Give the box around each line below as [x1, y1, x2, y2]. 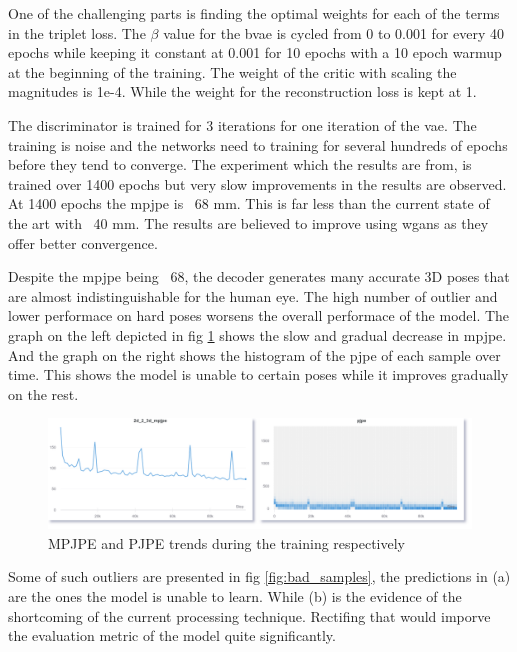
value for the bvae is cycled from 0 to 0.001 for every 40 [163, 22, 504, 43]
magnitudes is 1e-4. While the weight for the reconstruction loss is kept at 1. [8, 81, 477, 102]
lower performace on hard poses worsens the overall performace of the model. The [8, 305, 510, 326]
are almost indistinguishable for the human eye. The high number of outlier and [8, 285, 498, 306]
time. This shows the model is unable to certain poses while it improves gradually [8, 364, 509, 385]
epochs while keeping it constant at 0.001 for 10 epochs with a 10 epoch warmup [8, 42, 502, 63]
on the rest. [8, 383, 79, 404]
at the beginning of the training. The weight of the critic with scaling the [8, 61, 457, 82]
